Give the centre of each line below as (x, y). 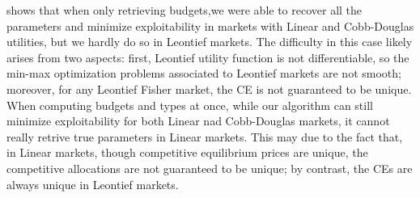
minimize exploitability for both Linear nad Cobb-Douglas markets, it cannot (198, 121)
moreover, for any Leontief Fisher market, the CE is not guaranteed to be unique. (209, 88)
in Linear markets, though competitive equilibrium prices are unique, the (187, 152)
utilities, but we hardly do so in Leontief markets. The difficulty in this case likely (210, 42)
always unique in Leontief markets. (93, 184)
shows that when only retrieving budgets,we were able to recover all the (185, 10)
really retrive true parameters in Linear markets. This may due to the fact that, (205, 136)
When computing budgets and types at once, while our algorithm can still (190, 105)
